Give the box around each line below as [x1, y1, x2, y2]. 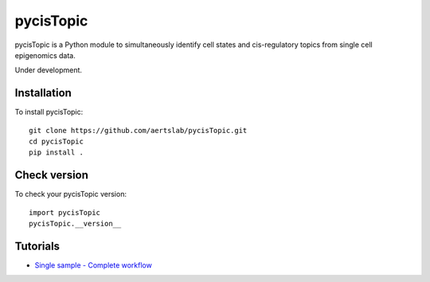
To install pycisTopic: [14, 108, 84, 117]
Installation [14, 86, 72, 100]
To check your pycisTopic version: [14, 190, 127, 199]
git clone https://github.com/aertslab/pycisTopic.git [29, 126, 248, 135]
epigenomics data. [14, 50, 76, 60]
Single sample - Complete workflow [34, 260, 153, 270]
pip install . [29, 148, 84, 157]
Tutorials [14, 239, 60, 253]
